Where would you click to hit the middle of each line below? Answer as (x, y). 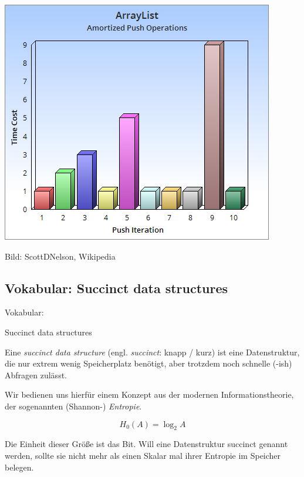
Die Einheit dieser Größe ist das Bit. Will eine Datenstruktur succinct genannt (146, 444)
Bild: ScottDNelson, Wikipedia (60, 256)
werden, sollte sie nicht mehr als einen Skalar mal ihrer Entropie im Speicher (143, 455)
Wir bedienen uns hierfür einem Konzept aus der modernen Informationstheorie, (149, 394)
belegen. (19, 467)
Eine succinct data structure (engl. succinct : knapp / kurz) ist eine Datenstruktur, (152, 352)
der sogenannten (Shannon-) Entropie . (73, 406)
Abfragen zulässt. (36, 374)
